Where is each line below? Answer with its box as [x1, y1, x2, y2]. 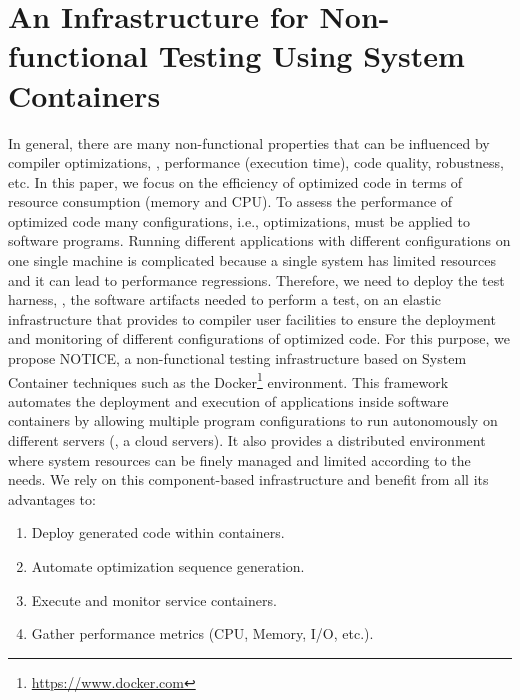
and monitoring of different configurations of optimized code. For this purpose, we [8, 328, 510, 349]
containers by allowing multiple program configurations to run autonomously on [8, 410, 498, 431]
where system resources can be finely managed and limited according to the [8, 449, 471, 470]
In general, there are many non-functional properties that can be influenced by [8, 132, 490, 153]
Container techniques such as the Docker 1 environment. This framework [8, 368, 449, 392]
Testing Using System [158, 35, 465, 76]
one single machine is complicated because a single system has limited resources [8, 250, 496, 271]
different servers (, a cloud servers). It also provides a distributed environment [8, 430, 486, 451]
